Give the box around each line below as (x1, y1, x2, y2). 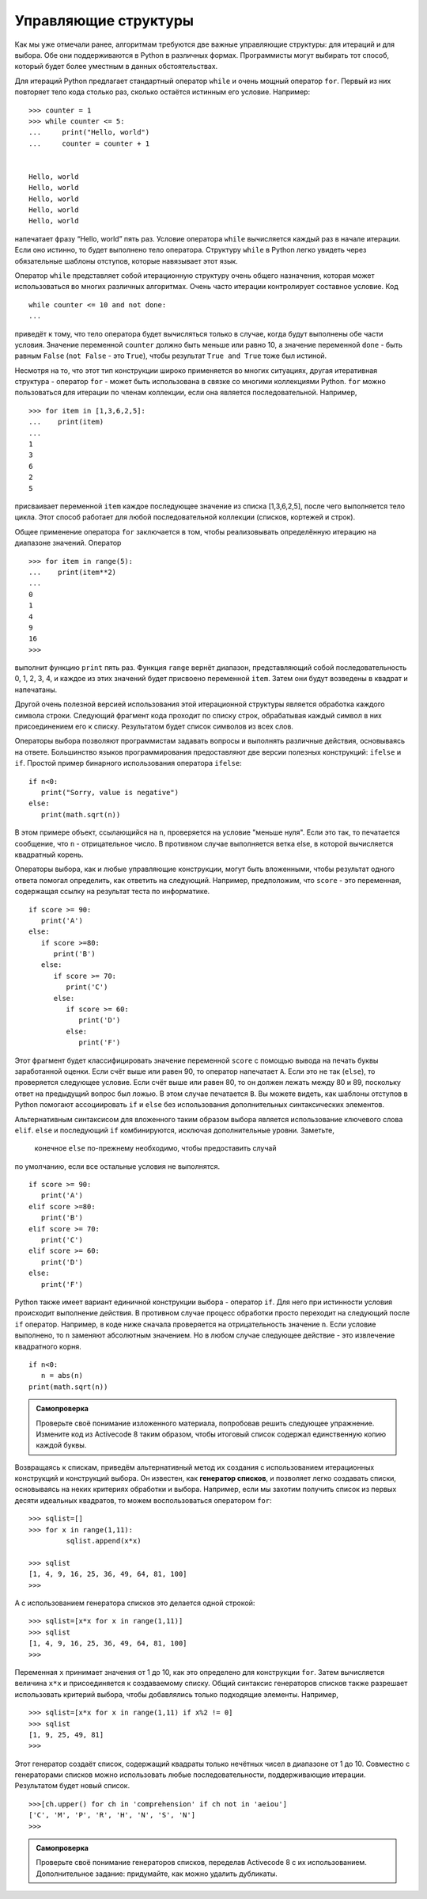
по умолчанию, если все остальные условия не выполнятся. (14, 1161, 221, 1171)
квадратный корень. (14, 850, 84, 859)
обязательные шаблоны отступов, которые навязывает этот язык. (14, 256, 239, 265)
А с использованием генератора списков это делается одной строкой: (14, 1598, 255, 1608)
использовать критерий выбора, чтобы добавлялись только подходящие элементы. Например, (14, 1689, 339, 1699)
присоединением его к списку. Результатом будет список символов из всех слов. (14, 721, 294, 732)
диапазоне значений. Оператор (14, 538, 122, 548)
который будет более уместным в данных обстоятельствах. (14, 62, 218, 71)
